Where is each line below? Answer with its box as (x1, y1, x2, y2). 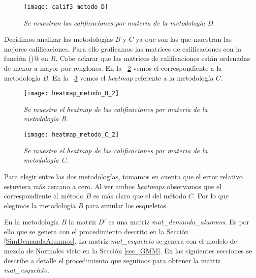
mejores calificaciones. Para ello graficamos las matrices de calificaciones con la (4, 43, 242, 54)
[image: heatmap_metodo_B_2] (24, 90, 119, 97)
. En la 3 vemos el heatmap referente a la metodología (48, 72, 214, 83)
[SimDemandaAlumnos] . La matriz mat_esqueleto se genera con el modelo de (4, 236, 237, 246)
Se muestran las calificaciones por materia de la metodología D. (24, 17, 215, 28)
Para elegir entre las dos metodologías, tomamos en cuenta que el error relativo (4, 171, 243, 181)
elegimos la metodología (4, 200, 76, 210)
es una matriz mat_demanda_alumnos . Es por (108, 217, 250, 227)
